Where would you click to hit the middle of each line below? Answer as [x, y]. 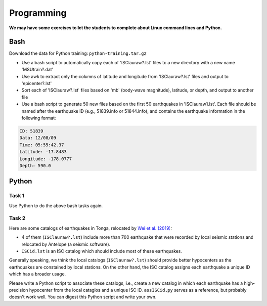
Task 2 [17, 219]
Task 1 [17, 196]
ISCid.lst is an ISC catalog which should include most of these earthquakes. [102, 251]
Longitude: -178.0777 [46, 159]
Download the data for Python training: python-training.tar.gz [78, 53]
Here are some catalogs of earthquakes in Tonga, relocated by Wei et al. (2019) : [90, 228]
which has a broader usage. [38, 274]
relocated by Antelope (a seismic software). [66, 244]
